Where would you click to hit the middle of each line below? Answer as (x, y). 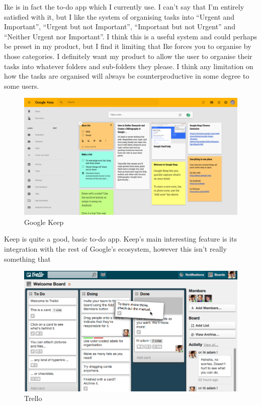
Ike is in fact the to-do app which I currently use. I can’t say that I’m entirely (124, 7)
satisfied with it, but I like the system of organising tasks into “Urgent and (119, 16)
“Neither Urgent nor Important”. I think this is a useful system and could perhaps (131, 36)
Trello (33, 398)
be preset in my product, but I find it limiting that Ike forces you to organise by (128, 46)
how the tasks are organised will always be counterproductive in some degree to (127, 76)
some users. (22, 85)
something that (27, 258)
